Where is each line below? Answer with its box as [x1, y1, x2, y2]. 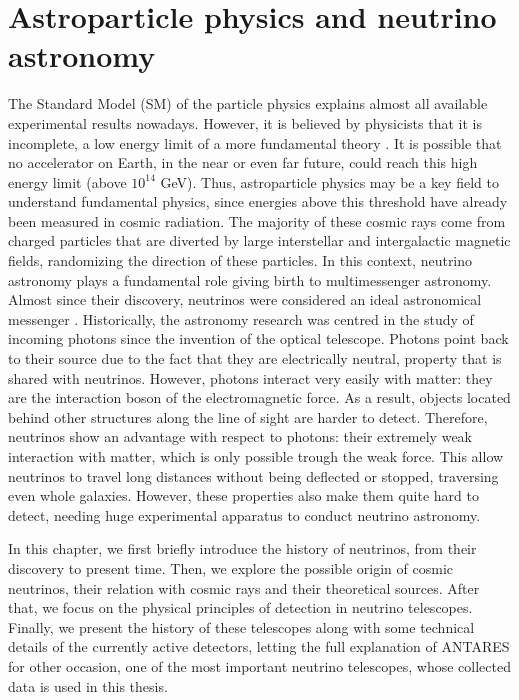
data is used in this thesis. [8, 675, 168, 696]
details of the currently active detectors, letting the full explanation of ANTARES [8, 636, 510, 657]
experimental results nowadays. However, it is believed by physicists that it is [8, 112, 482, 133]
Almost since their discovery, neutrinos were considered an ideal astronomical [8, 289, 482, 310]
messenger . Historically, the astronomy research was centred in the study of [8, 308, 474, 329]
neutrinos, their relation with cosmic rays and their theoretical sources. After [8, 577, 480, 598]
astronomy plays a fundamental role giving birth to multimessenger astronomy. [8, 269, 492, 290]
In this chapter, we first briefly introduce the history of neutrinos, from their [8, 538, 477, 559]
